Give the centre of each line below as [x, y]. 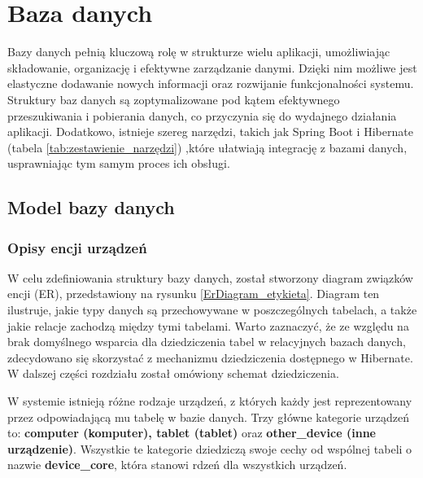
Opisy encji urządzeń [77, 247]
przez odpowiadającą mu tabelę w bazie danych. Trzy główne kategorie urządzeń [209, 417]
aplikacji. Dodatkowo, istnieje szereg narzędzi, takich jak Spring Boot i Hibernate [210, 132]
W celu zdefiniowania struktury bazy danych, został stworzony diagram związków [210, 277]
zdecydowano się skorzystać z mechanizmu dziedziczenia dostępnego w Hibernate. [210, 357]
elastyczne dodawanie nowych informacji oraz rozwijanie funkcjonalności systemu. [211, 83]
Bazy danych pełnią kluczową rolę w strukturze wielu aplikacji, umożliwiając [199, 52]
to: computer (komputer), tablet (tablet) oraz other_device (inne [192, 433]
